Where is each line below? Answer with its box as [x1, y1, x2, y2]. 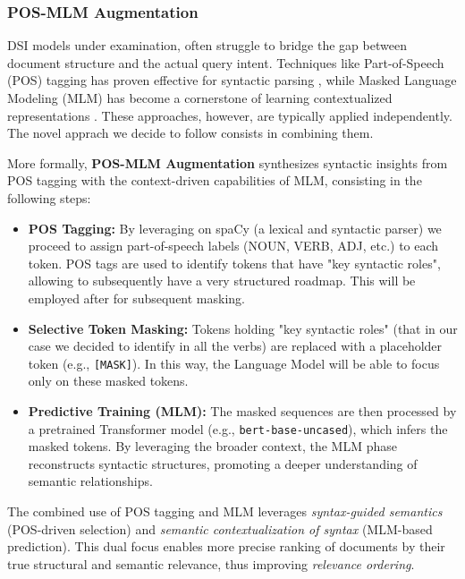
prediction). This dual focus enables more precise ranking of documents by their [7, 537, 445, 556]
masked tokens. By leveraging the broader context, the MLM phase [28, 437, 397, 456]
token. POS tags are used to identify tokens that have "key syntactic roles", [28, 253, 441, 272]
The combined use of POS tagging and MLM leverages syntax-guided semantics [7, 502, 443, 520]
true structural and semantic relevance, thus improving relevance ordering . [7, 554, 415, 573]
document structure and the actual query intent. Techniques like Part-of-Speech [7, 53, 444, 72]
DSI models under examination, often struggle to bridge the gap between [7, 36, 407, 55]
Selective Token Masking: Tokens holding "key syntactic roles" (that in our [28, 319, 458, 337]
